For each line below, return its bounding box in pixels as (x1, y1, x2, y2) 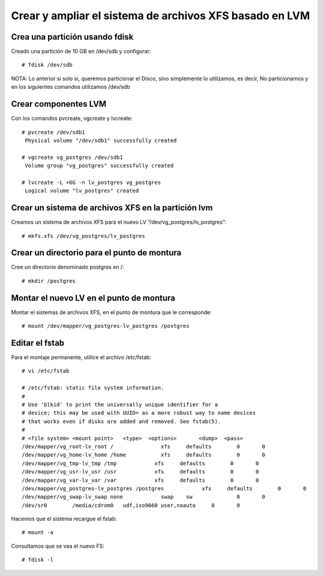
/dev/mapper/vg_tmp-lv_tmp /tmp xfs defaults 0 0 (22, 460, 259, 467)
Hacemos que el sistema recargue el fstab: (11, 515, 117, 523)
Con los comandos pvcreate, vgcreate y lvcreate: (11, 114, 133, 122)
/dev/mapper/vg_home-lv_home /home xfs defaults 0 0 (22, 451, 266, 459)
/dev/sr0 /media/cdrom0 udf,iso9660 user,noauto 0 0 (22, 502, 240, 509)
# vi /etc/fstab (22, 367, 70, 375)
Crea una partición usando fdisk (11, 32, 134, 42)
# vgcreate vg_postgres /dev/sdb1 (22, 153, 123, 161)
